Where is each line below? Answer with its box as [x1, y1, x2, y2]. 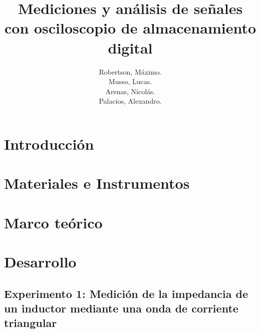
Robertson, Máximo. [99, 66, 162, 77]
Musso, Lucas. [108, 76, 152, 87]
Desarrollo [4, 251, 77, 271]
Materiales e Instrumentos [4, 173, 190, 193]
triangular [4, 315, 57, 330]
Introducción [4, 133, 94, 154]
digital [108, 37, 153, 58]
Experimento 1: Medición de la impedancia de [4, 285, 248, 301]
